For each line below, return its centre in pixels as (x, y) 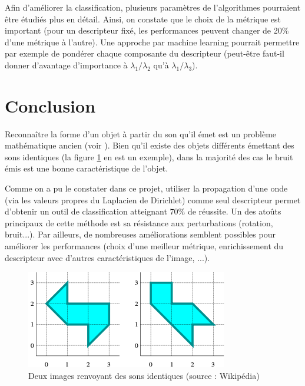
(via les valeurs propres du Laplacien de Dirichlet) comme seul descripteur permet (153, 199)
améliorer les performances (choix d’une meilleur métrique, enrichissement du (144, 246)
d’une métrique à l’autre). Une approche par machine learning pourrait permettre (152, 42)
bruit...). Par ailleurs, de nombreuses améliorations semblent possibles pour (140, 234)
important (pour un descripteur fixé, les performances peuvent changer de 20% (147, 30)
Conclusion (50, 105)
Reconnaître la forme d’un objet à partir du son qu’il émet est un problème (141, 133)
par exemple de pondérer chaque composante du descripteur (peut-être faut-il (145, 53)
